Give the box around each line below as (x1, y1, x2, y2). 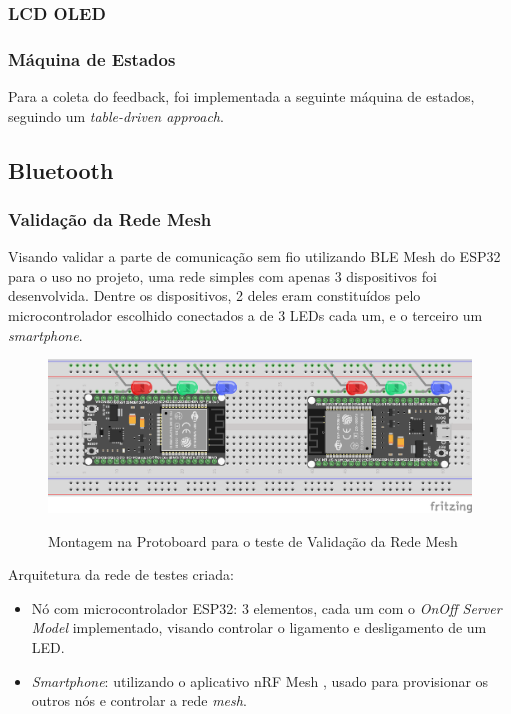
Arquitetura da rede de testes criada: (8, 564, 234, 585)
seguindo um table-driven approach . (8, 105, 224, 126)
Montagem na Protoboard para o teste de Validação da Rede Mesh (48, 530, 458, 551)
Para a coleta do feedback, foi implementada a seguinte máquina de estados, (8, 86, 475, 107)
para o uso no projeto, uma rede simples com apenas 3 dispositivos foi (8, 265, 437, 286)
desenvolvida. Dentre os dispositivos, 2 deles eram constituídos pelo (8, 285, 421, 306)
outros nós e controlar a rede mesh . (31, 690, 247, 711)
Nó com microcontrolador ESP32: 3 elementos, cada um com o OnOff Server (31, 597, 502, 618)
